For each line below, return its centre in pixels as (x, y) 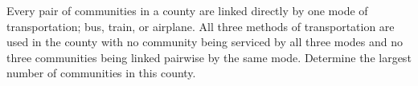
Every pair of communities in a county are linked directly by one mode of (187, 10)
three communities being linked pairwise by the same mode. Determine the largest (209, 57)
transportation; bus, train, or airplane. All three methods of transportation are (201, 26)
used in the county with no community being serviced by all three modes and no (205, 42)
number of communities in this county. (101, 73)
